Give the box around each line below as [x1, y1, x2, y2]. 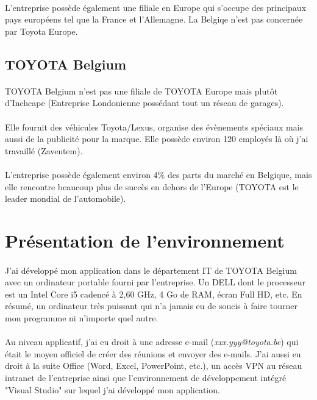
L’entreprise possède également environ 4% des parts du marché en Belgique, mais [5, 168, 312, 180]
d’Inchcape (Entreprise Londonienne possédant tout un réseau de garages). [5, 96, 284, 109]
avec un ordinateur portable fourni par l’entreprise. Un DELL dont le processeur [5, 276, 305, 288]
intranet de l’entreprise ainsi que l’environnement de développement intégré [5, 371, 287, 384]
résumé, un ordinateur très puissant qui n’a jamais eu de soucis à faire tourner [5, 299, 297, 312]
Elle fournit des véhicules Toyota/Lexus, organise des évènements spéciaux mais [5, 120, 304, 133]
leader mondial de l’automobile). [5, 192, 126, 205]
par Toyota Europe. [5, 24, 78, 37]
